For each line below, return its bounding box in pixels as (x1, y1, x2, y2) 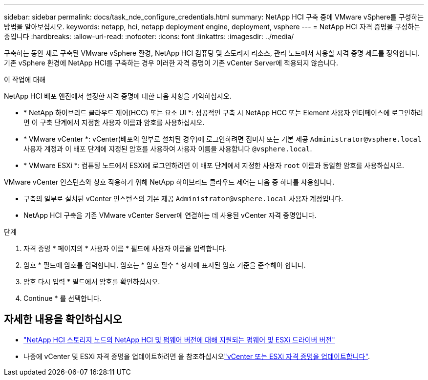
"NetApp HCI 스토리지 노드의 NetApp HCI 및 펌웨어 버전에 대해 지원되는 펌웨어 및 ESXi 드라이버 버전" (23, 335, 335, 344)
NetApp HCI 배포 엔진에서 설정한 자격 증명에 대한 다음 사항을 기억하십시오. (4, 92, 232, 100)
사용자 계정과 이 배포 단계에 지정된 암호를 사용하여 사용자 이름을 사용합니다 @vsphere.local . (23, 145, 312, 153)
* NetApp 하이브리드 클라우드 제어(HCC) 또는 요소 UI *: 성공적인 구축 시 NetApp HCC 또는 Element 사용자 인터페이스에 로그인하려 (23, 108, 423, 117)
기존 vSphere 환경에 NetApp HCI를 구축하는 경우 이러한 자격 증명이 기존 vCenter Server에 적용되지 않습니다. (4, 59, 339, 67)
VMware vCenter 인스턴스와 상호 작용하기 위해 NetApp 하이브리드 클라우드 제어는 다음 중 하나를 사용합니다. (4, 178, 335, 186)
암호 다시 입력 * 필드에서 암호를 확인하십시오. (23, 277, 160, 286)
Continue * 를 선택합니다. (23, 294, 102, 302)
